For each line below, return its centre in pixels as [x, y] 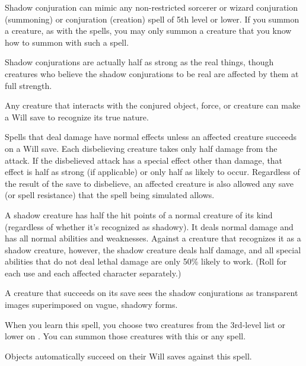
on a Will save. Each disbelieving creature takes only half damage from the [141, 148]
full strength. [28, 85]
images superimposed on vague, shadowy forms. [91, 305]
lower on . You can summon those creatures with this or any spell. [125, 336]
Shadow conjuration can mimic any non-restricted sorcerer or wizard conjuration [152, 7]
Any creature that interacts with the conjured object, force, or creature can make [153, 105]
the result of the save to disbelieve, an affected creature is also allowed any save [149, 183]
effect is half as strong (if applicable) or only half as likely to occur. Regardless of [152, 172]
